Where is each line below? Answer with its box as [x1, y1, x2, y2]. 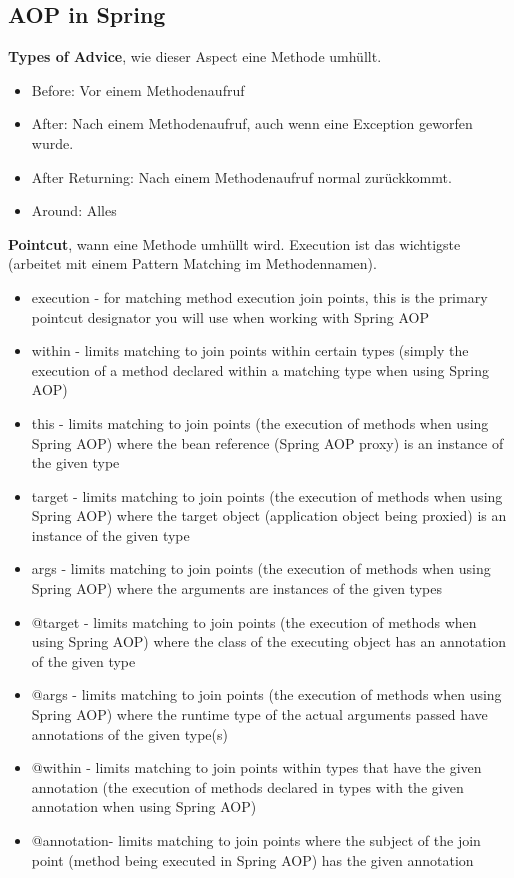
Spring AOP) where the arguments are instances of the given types [31, 578, 442, 599]
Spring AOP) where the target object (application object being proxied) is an [31, 505, 507, 526]
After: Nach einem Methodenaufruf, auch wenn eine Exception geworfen [31, 113, 473, 134]
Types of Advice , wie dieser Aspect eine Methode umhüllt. [8, 46, 382, 67]
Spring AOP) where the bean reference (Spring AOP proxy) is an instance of [31, 432, 504, 453]
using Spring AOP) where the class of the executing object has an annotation [31, 631, 507, 652]
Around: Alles [31, 200, 117, 221]
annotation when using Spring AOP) [31, 796, 257, 817]
